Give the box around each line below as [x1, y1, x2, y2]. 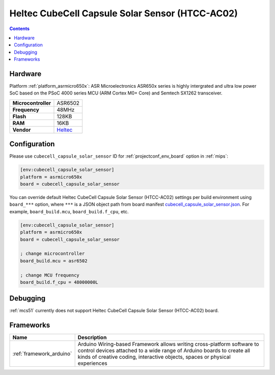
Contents [9, 26, 30, 32]
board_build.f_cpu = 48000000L [20, 279, 99, 285]
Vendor [12, 126, 31, 133]
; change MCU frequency [20, 272, 80, 278]
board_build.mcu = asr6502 [20, 258, 88, 264]
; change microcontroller [20, 251, 85, 257]
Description [77, 334, 107, 341]
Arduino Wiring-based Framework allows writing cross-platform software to [77, 341, 259, 348]
